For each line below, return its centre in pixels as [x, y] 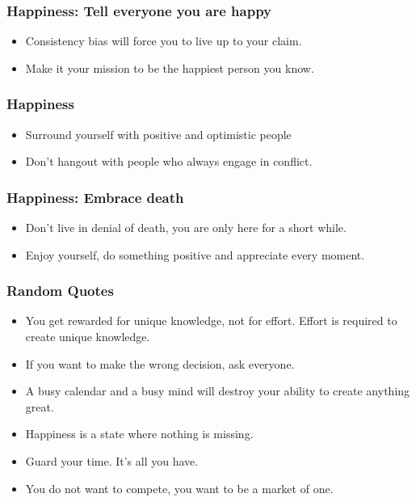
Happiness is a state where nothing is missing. [139, 434]
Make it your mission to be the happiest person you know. [170, 67]
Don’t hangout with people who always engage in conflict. [169, 161]
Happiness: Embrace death [95, 197]
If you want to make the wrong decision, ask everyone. [160, 363]
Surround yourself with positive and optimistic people [158, 134]
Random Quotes [60, 291]
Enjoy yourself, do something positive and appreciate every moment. [195, 254]
